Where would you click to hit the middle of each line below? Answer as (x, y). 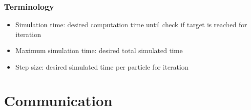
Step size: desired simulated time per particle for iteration (102, 67)
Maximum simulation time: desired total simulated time (99, 50)
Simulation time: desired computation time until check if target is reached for (131, 25)
